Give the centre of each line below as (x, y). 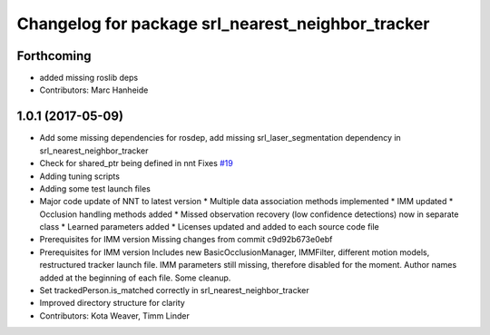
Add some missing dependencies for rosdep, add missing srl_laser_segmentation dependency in (220, 138)
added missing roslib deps (89, 78)
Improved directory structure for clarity (112, 303)
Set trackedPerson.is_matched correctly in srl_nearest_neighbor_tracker (174, 291)
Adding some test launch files (95, 188)
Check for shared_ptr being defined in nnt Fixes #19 (136, 163)
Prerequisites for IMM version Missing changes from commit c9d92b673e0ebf (186, 240)
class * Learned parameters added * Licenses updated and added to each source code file (210, 227)
